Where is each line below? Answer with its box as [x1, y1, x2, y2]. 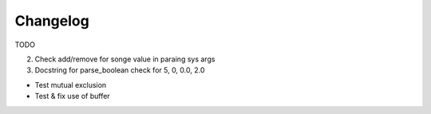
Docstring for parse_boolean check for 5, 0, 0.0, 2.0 [34, 65, 205, 75]
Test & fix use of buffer [34, 92, 111, 101]
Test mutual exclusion [34, 80, 107, 89]
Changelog [14, 12, 89, 29]
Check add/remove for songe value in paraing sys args [34, 54, 215, 64]
